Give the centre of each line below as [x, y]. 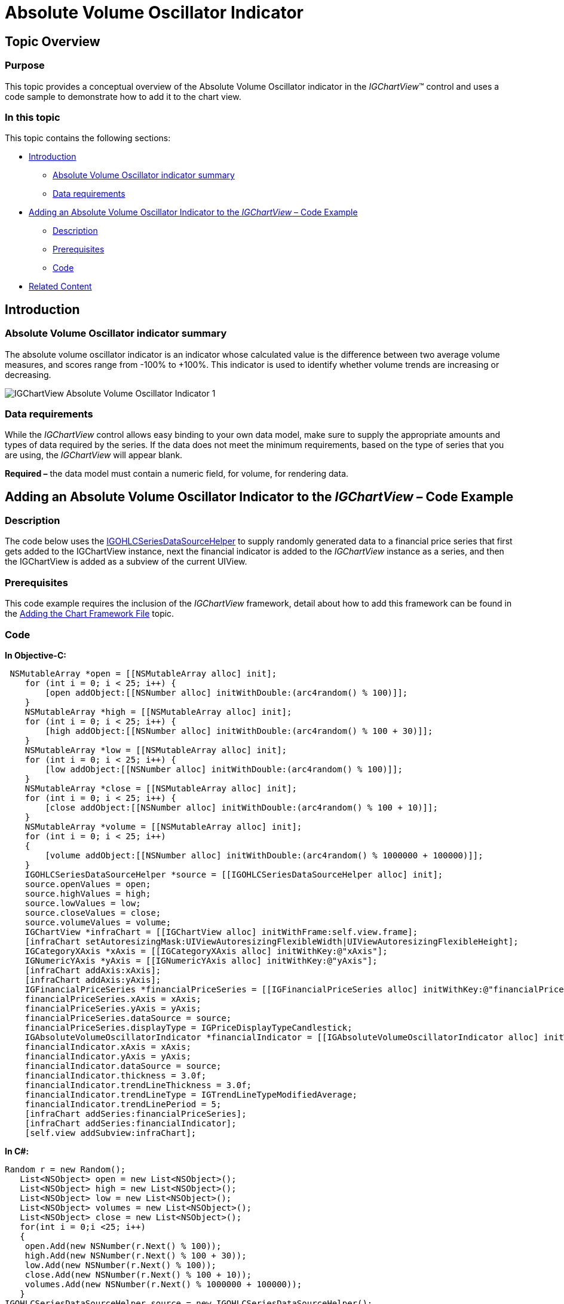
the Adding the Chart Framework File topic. [90, 614]
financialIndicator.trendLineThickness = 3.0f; [138, 1085]
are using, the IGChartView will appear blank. [94, 455]
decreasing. [28, 374]
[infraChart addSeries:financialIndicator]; [131, 1123]
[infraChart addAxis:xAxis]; [93, 970]
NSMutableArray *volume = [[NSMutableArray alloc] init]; [163, 826]
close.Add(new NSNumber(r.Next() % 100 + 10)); [138, 1274]
